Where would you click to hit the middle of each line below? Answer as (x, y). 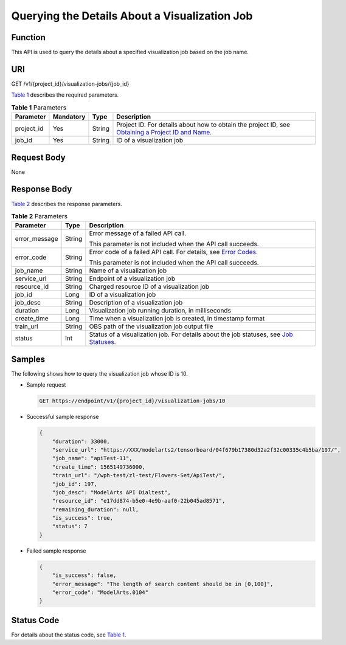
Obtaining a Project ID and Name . (164, 133)
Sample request (46, 385)
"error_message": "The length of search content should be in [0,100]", (163, 584)
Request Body (39, 157)
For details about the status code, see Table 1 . (69, 635)
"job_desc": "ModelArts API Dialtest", (112, 492)
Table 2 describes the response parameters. (67, 204)
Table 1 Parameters (39, 108)
